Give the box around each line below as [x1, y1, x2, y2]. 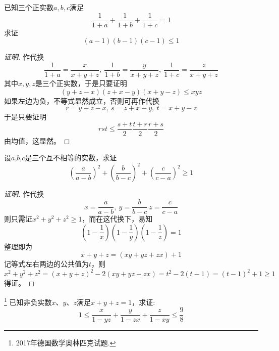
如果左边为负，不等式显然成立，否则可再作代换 [4, 95, 159, 106]
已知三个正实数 [4, 2, 53, 12]
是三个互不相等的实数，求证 [25, 152, 117, 163]
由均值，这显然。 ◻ [4, 135, 70, 146]
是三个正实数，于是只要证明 [35, 77, 127, 88]
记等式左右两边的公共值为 [4, 258, 89, 269]
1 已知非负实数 [4, 295, 52, 307]
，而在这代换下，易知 [82, 213, 153, 224]
